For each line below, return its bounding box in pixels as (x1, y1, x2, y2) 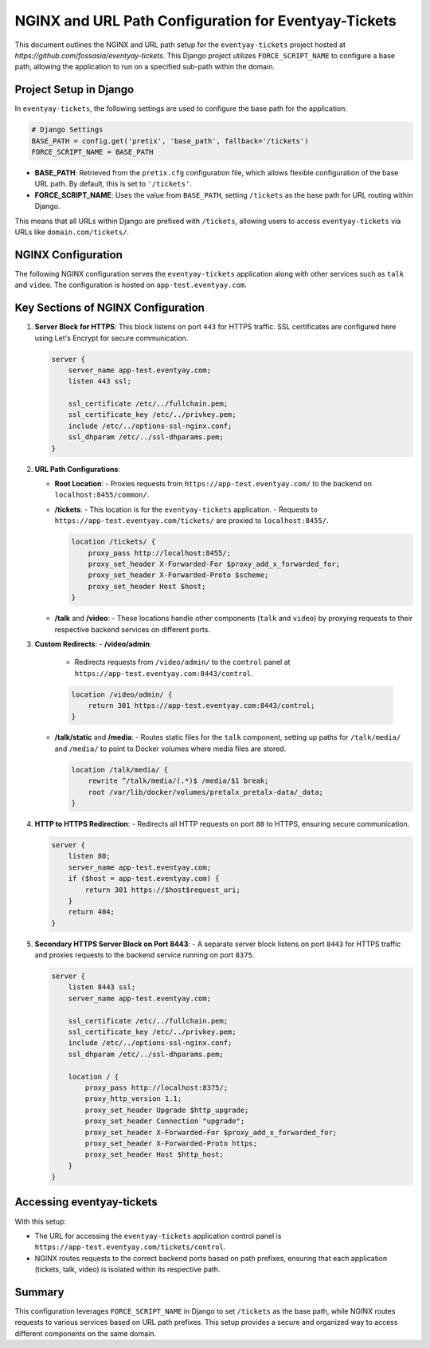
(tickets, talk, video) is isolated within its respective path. (34, 1264, 221, 1275)
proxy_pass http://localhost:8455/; (88, 548, 231, 557)
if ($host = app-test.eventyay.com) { (68, 874, 220, 883)
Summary (14, 1285, 64, 1299)
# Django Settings (31, 125, 104, 135)
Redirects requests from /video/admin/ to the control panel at (74, 658, 291, 667)
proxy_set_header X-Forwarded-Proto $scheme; (88, 571, 269, 580)
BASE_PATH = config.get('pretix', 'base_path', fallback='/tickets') (31, 136, 309, 145)
